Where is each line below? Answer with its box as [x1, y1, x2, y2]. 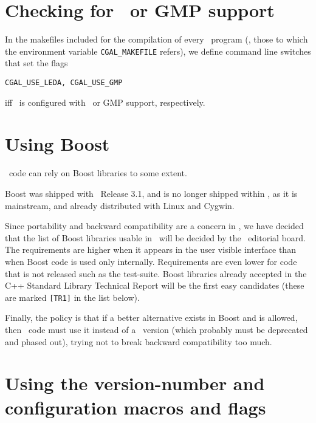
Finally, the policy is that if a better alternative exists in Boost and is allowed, [5, 311, 298, 324]
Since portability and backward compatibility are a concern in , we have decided [5, 219, 304, 232]
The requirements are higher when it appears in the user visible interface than [5, 243, 296, 256]
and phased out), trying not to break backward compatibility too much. [5, 335, 272, 348]
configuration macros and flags [5, 394, 266, 419]
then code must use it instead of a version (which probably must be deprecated [5, 323, 308, 335]
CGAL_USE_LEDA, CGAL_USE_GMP [5, 78, 123, 87]
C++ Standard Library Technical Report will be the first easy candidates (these [5, 279, 304, 292]
